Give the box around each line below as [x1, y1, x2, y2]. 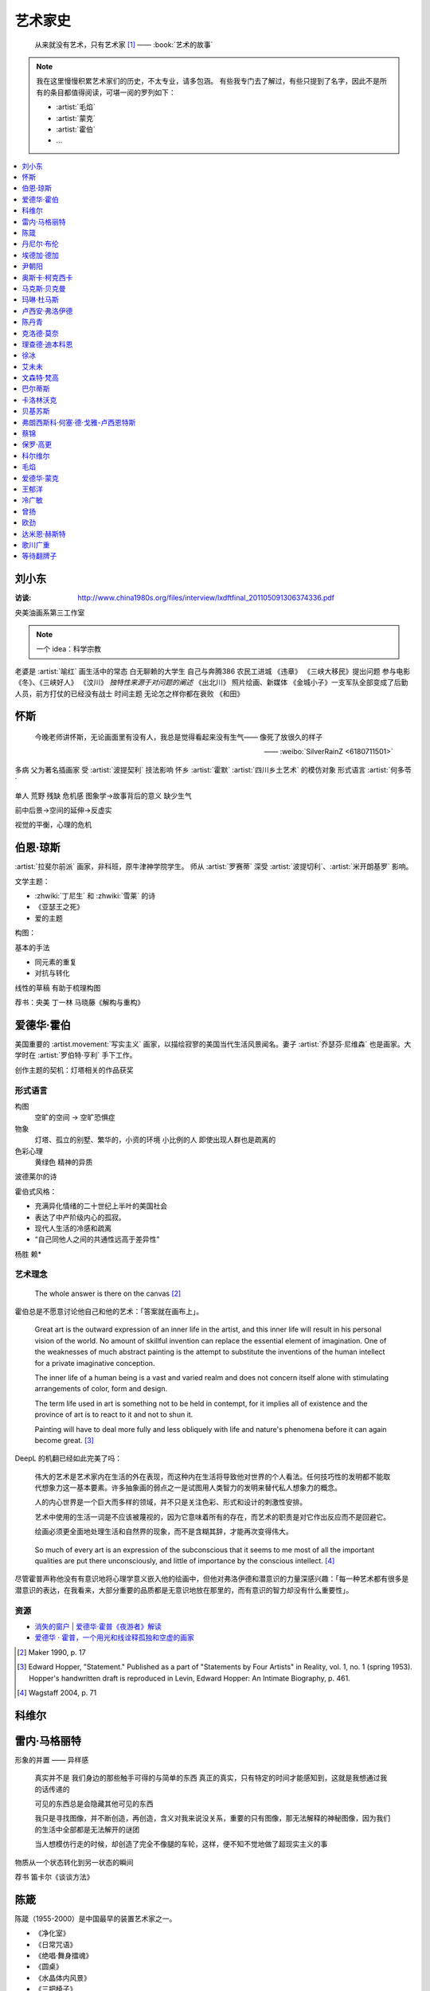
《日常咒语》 [34, 1939, 77, 1949]
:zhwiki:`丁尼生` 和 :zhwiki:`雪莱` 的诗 [34, 891, 155, 901]
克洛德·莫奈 [21, 328, 60, 338]
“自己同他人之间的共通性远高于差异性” [34, 1234, 160, 1244]
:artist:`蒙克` [56, 113, 96, 123]
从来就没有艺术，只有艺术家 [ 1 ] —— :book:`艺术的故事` [34, 40, 213, 49]
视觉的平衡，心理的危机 [14, 820, 92, 830]
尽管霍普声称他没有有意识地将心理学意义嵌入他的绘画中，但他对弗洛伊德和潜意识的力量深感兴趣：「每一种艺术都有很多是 [14, 1574, 409, 1584]
